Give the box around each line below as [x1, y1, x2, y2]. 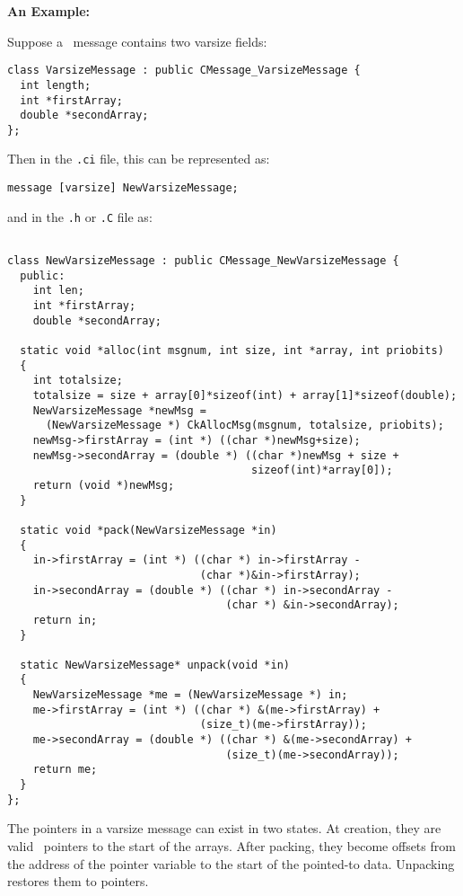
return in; [32, 613, 98, 626]
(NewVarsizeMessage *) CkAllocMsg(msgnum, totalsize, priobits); [45, 419, 444, 432]
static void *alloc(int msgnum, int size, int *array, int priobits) [20, 344, 444, 358]
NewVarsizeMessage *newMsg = [32, 404, 206, 417]
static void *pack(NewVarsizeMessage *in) [20, 523, 277, 537]
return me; [32, 763, 98, 776]
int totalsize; [32, 374, 123, 387]
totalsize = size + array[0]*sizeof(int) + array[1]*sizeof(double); [32, 389, 458, 402]
